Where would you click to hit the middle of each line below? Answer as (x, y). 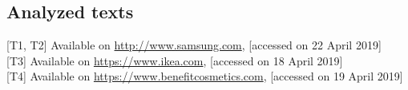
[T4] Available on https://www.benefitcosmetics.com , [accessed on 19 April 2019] (205, 76)
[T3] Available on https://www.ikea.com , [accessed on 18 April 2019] (175, 60)
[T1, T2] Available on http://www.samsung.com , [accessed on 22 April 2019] (194, 45)
